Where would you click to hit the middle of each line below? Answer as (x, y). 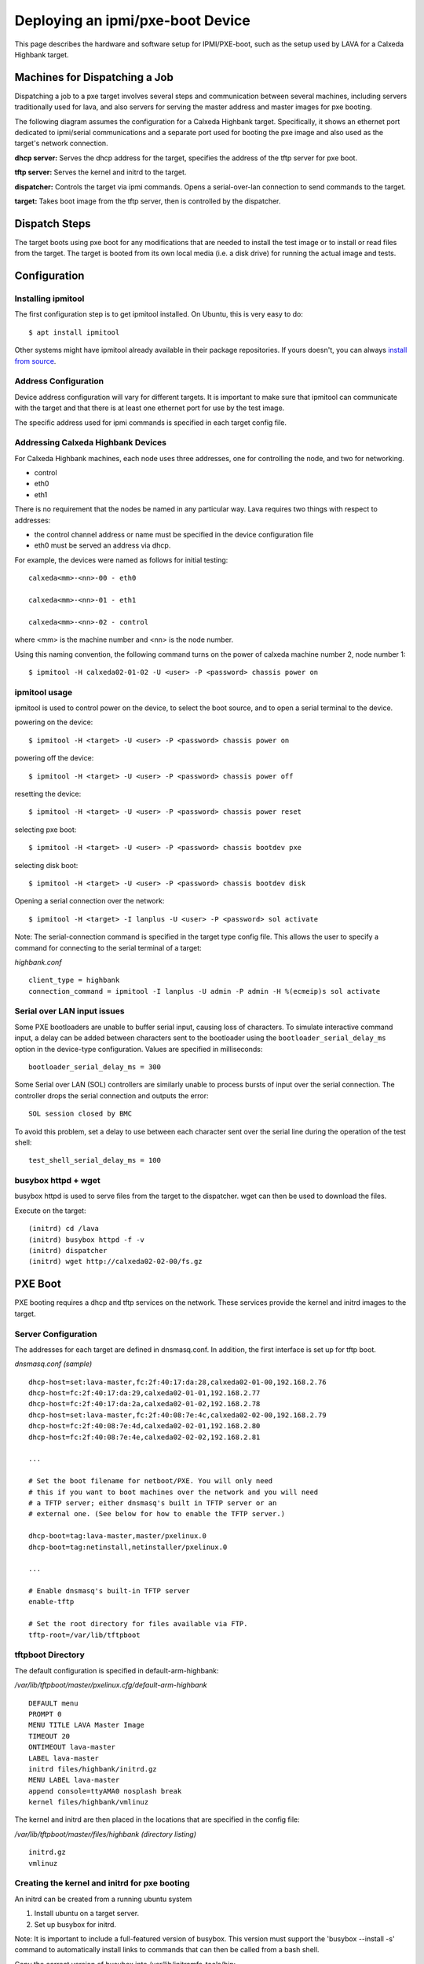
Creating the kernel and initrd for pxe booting (102, 1883)
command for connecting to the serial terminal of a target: (108, 947)
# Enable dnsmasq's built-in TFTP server (109, 1591)
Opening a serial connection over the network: (90, 901)
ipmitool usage (44, 692)
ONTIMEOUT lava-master (72, 1747)
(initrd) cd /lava (64, 1229)
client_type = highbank (74, 980)
